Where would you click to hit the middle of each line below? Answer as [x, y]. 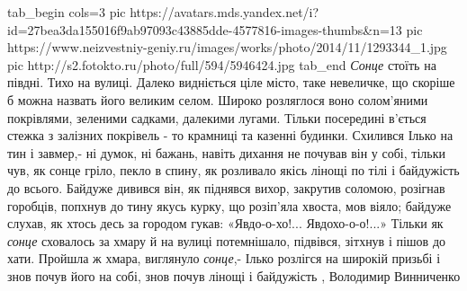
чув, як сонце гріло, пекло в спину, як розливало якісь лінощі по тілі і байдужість [233, 170]
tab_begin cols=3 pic [67, 12]
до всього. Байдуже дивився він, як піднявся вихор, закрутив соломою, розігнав [226, 187]
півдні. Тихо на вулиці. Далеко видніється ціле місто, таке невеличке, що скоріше [231, 82]
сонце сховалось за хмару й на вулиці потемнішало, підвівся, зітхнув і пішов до [227, 240]
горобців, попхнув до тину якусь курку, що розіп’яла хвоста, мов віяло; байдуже [229, 205]
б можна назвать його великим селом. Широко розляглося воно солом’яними [218, 99]
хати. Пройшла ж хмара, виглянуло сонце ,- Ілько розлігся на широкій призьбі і [224, 258]
